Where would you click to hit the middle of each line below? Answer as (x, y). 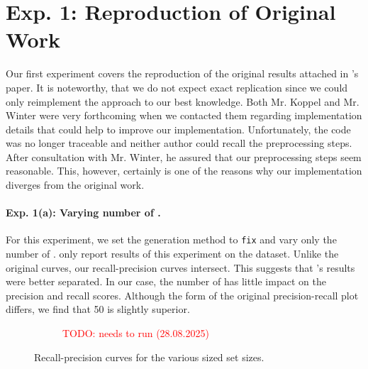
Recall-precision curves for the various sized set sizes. (149, 357)
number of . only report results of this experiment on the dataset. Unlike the (172, 254)
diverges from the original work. (75, 185)
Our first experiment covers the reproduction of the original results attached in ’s (182, 73)
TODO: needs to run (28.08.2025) (136, 333)
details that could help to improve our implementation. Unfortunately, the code (178, 129)
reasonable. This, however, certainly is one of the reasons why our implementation (184, 171)
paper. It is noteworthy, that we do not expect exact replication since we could (177, 87)
